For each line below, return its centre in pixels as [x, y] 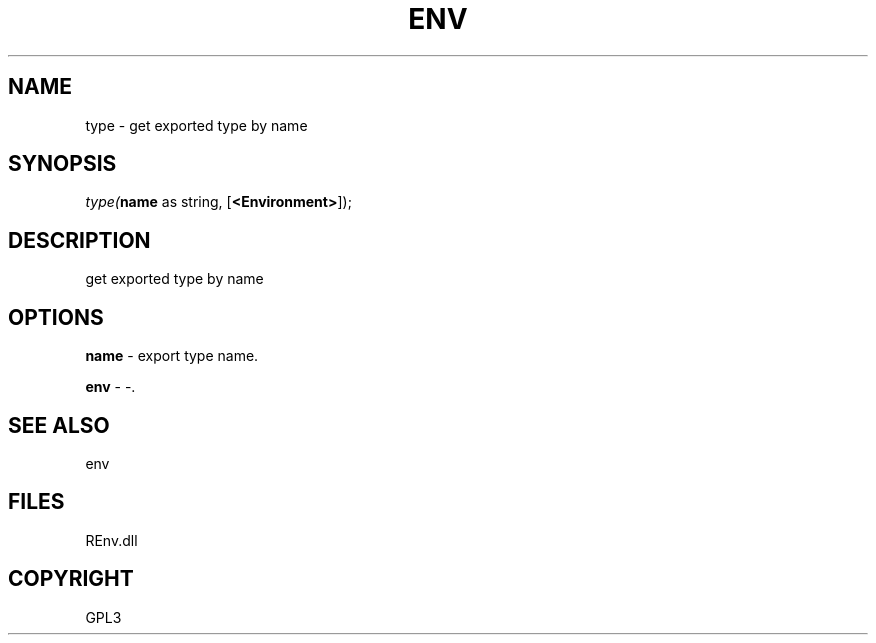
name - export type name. [172, 356]
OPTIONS [56, 317]
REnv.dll [111, 540]
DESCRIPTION [79, 240]
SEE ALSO [59, 425]
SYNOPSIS [62, 164]
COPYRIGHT [71, 579]
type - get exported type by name [196, 125]
